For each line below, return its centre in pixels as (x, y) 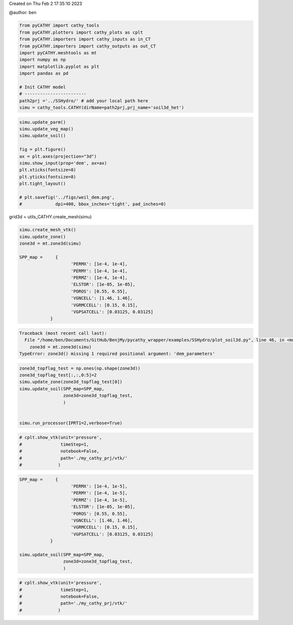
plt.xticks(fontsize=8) (48, 170)
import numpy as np (42, 60)
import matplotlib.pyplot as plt (59, 66)
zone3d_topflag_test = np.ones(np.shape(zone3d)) (80, 368)
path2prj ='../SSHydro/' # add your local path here (84, 101)
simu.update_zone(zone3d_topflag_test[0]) (71, 382)
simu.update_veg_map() (46, 129)
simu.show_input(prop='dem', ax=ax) (63, 163)
